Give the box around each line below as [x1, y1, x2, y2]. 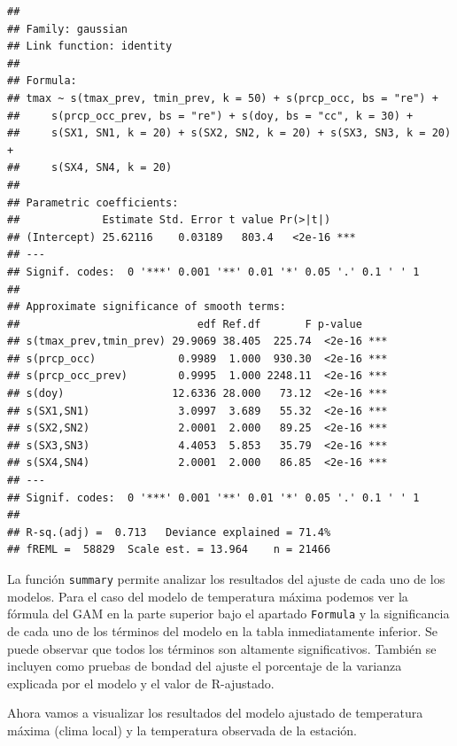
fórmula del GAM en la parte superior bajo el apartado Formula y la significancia [7, 604, 450, 623]
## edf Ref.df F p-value [7, 317, 362, 330]
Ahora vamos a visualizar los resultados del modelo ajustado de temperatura [7, 703, 423, 722]
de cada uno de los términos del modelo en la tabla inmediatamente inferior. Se [7, 621, 438, 640]
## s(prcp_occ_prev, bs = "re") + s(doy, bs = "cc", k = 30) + [7, 109, 414, 122]
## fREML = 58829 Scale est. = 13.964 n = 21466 [7, 543, 331, 556]
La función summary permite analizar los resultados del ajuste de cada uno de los [7, 570, 445, 587]
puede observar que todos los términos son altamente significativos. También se [7, 639, 437, 657]
